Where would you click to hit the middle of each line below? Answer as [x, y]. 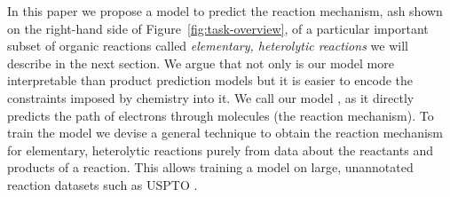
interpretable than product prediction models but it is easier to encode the [210, 80]
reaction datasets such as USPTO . [103, 184]
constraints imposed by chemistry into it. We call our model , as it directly [211, 97]
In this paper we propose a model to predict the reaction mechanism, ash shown [225, 11]
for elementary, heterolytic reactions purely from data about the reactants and [220, 150]
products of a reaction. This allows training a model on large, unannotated [210, 167]
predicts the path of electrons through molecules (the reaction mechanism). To [221, 115]
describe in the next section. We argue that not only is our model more [201, 63]
